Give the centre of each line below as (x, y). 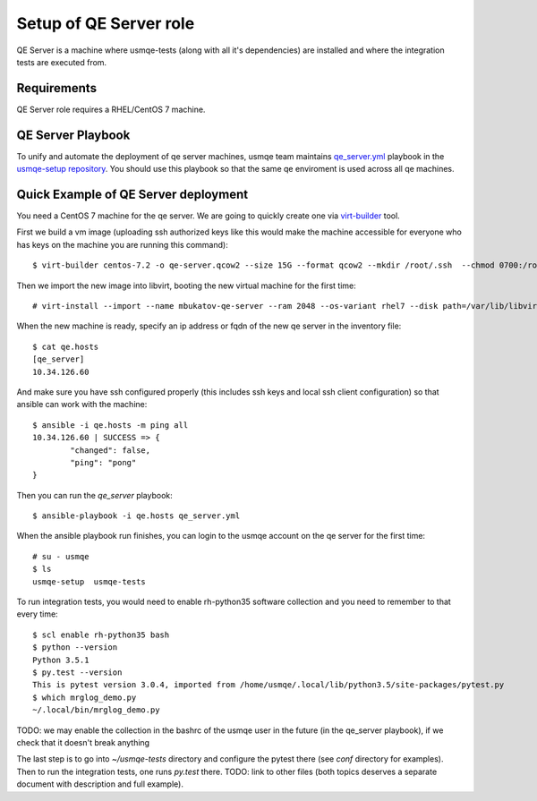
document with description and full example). (100, 784)
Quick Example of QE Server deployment (132, 194)
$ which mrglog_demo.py (85, 697)
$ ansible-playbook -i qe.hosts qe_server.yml (136, 516)
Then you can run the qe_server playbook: (95, 495)
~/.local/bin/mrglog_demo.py (96, 710)
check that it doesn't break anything (83, 742)
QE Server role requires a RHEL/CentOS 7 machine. (111, 109)
